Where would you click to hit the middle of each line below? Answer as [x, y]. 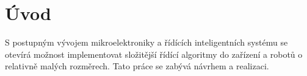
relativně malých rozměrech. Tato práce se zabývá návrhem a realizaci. [137, 66]
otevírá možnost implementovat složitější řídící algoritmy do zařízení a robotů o [154, 54]
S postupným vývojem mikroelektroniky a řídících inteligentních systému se [146, 42]
